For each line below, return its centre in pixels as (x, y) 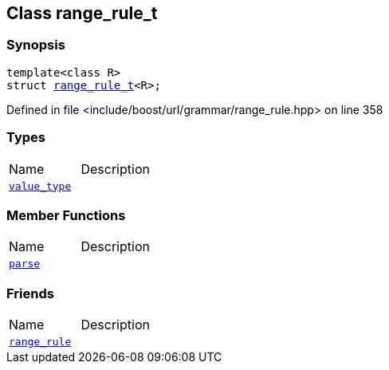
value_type (40, 186)
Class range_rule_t (82, 13)
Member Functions (66, 215)
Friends (30, 293)
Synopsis (36, 45)
